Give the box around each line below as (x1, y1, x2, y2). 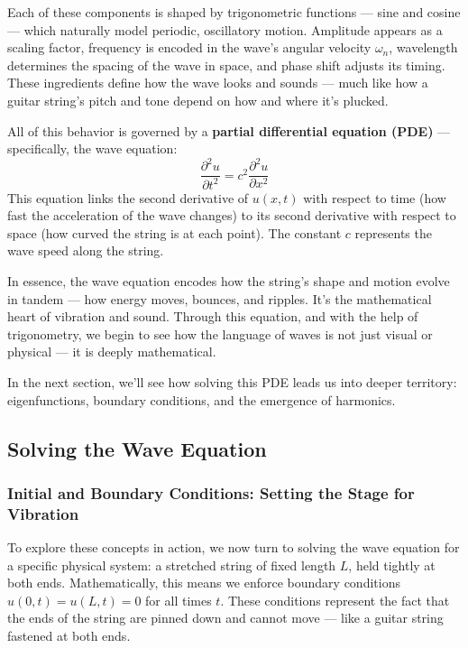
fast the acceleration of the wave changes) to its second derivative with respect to (7, 206, 456, 225)
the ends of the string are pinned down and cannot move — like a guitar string (7, 608, 444, 627)
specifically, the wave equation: (7, 139, 178, 158)
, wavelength (389, 38, 458, 57)
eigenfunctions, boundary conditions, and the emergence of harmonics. (7, 390, 396, 409)
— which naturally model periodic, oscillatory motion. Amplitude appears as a (7, 20, 443, 39)
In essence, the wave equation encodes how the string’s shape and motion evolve (7, 272, 450, 291)
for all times (145, 590, 212, 609)
